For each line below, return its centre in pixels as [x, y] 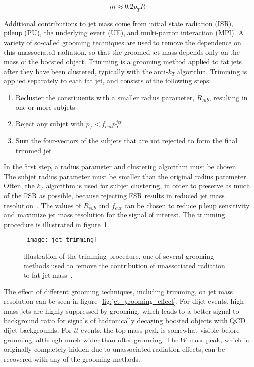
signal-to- [228, 310]
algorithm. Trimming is [212, 71]
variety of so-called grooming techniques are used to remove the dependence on [123, 42]
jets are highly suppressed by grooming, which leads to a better [116, 310]
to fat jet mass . [48, 275]
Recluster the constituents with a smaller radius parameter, [105, 97]
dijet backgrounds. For [38, 330]
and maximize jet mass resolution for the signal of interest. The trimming [114, 215]
